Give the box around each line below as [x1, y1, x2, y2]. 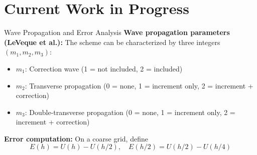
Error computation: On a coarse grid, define [4, 133, 148, 143]
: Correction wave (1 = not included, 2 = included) [25, 63, 183, 73]
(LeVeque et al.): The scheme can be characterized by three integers [4, 36, 220, 47]
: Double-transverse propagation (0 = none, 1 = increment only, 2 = [25, 106, 235, 117]
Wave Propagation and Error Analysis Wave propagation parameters [4, 27, 230, 37]
